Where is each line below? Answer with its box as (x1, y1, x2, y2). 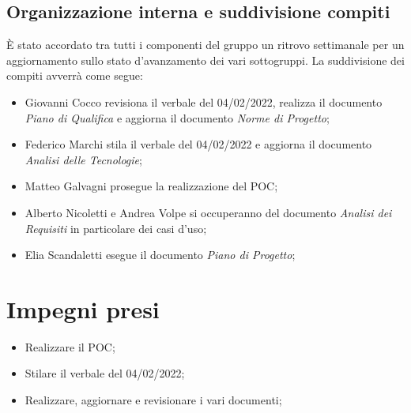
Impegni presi (6, 292, 160, 325)
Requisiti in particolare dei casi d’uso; (25, 220, 207, 236)
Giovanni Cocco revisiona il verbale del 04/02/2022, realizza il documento (25, 93, 383, 110)
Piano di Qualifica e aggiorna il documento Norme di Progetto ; (25, 109, 330, 126)
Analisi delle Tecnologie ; (25, 151, 142, 167)
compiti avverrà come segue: (6, 67, 143, 84)
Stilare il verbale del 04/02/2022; (25, 365, 185, 381)
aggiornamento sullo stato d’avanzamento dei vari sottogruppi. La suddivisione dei (6, 51, 405, 68)
